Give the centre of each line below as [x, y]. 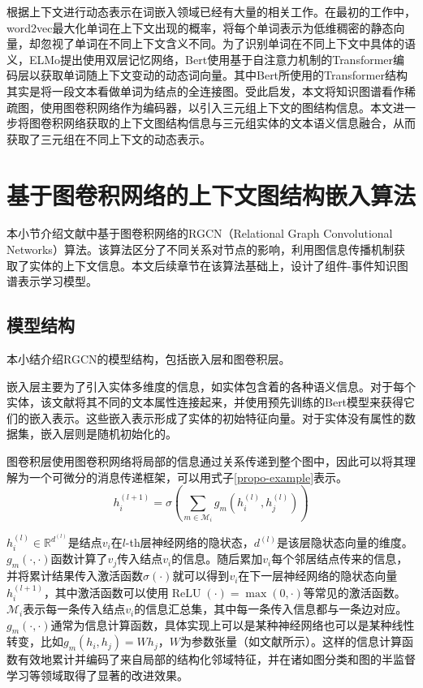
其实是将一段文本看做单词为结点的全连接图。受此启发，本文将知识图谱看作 [205, 90]
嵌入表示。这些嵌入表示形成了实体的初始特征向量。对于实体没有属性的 [216, 417]
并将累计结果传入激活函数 [75, 576]
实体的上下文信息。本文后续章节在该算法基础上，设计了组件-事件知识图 [218, 265]
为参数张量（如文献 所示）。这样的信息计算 [291, 641]
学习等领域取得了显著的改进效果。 [97, 675]
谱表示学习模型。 [52, 281]
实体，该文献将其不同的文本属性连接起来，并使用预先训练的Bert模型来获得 [205, 402]
